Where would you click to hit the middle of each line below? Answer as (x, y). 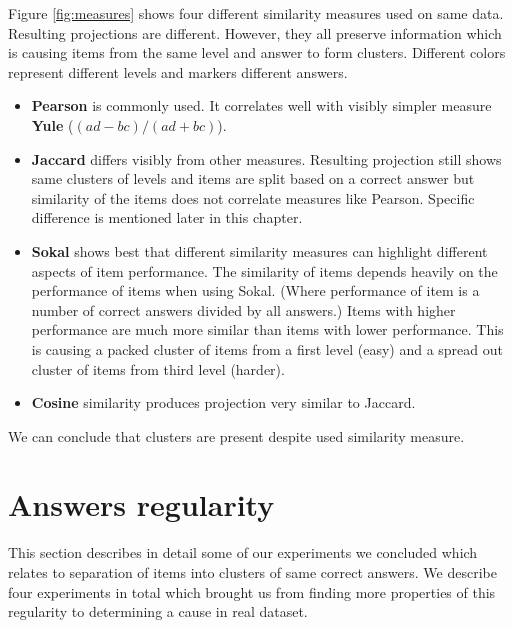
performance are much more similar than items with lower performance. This (267, 329)
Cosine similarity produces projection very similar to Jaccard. (223, 402)
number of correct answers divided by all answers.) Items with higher (243, 309)
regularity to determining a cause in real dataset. (158, 611)
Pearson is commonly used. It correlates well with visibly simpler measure (261, 105)
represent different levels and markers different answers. (178, 71)
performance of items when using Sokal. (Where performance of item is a (255, 290)
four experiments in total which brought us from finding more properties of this (252, 591)
